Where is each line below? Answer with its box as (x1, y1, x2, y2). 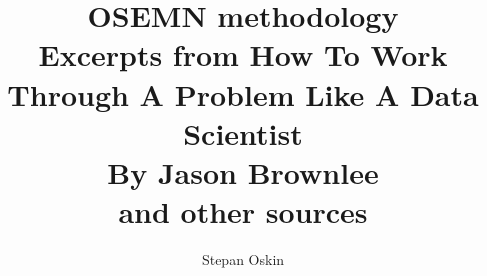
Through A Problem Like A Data (7, 73, 479, 114)
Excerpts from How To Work (38, 34, 448, 75)
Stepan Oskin (201, 249, 285, 270)
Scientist (183, 112, 303, 153)
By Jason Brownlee (107, 151, 379, 192)
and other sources (118, 191, 368, 232)
